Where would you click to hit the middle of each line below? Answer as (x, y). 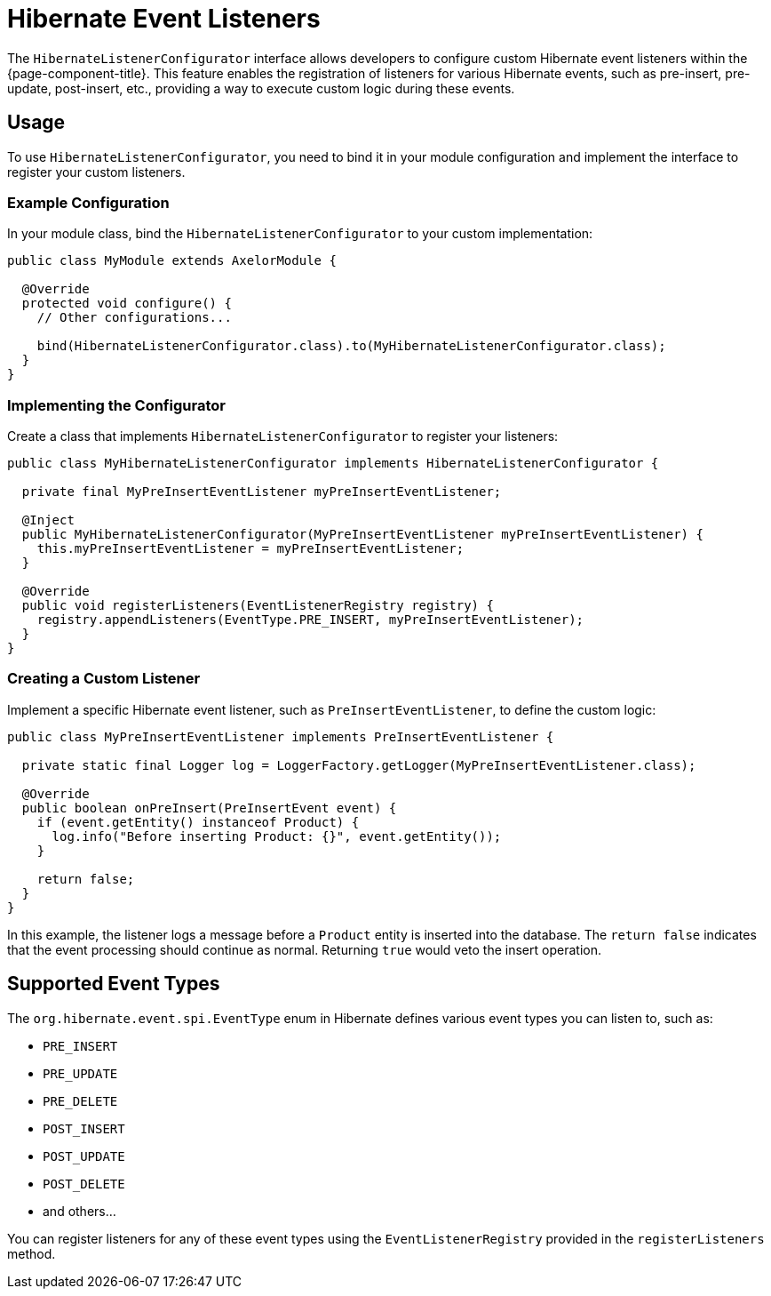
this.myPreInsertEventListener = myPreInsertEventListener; (250, 549)
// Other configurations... (134, 318)
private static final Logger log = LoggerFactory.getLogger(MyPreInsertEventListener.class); (359, 765)
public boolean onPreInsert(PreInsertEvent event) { (209, 808)
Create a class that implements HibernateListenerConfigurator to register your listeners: (283, 436)
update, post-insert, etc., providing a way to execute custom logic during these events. (261, 88)
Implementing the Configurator (116, 405)
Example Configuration (88, 202)
